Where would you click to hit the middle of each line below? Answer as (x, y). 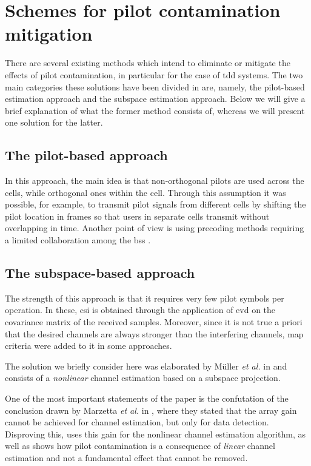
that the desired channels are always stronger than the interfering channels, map (154, 333)
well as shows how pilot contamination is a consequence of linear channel (140, 446)
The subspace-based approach (100, 273)
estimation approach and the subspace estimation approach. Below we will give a (155, 99)
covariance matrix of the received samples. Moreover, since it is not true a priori (154, 322)
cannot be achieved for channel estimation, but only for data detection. (137, 422)
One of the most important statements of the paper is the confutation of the (147, 398)
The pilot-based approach (86, 155)
